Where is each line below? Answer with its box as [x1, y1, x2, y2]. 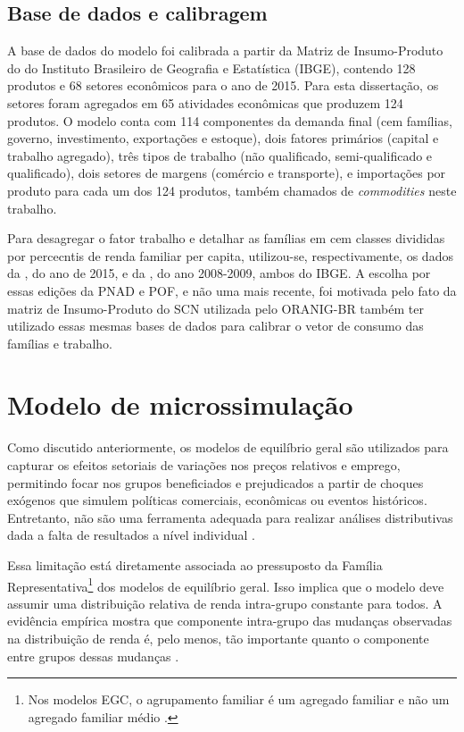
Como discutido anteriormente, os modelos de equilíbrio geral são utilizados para [7, 438, 449, 457]
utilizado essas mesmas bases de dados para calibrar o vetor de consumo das [7, 316, 424, 335]
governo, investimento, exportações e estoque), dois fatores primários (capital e [7, 129, 439, 147]
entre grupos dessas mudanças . [7, 646, 179, 665]
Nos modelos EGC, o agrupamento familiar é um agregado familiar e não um [28, 690, 450, 709]
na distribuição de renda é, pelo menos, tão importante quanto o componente [7, 629, 429, 648]
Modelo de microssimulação [7, 386, 353, 423]
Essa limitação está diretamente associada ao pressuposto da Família [7, 555, 383, 574]
